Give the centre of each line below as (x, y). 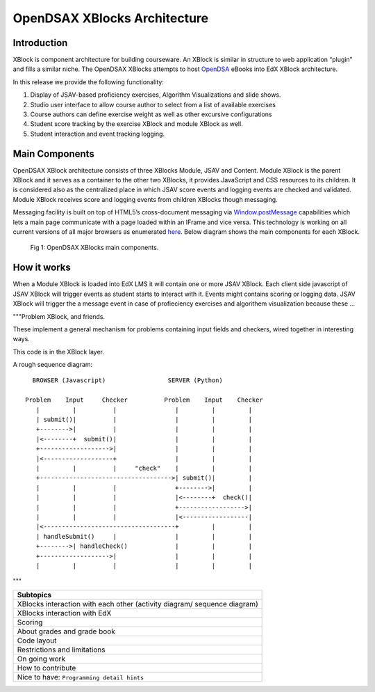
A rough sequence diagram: (53, 365)
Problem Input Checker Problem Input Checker (144, 400)
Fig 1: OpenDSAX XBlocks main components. (94, 248)
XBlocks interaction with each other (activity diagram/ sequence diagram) (137, 604)
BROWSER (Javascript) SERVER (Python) (128, 380)
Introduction (40, 43)
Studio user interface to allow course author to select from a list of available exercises (153, 104)
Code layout (37, 640)
